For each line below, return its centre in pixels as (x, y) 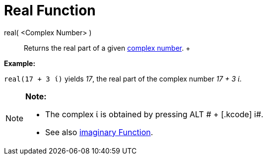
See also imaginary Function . (99, 132)
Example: (20, 63)
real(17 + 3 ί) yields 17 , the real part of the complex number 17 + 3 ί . (123, 79)
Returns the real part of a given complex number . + (107, 48)
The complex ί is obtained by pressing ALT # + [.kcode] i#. (154, 114)
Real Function (50, 10)
